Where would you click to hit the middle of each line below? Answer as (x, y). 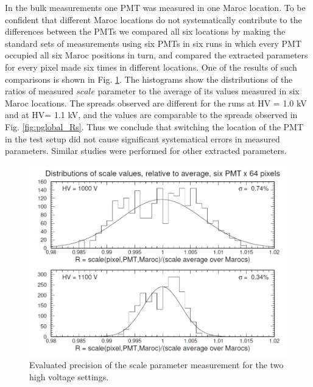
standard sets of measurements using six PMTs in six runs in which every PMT (153, 43)
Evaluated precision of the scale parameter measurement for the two (156, 365)
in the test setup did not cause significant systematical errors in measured (142, 138)
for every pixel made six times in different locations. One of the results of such (151, 67)
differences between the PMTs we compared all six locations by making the (145, 31)
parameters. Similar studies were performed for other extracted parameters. (146, 151)
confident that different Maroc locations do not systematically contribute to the (153, 19)
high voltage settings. (69, 376)
